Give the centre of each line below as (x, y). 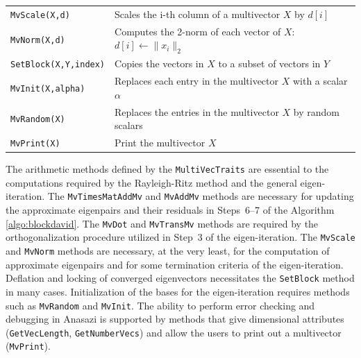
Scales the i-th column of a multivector (198, 14)
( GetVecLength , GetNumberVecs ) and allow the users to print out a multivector (174, 332)
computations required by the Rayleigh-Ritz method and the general (151, 182)
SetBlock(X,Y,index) (58, 65)
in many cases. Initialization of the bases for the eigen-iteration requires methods (178, 291)
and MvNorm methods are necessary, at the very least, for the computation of (168, 251)
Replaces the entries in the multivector (197, 111)
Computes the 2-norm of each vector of (198, 31)
